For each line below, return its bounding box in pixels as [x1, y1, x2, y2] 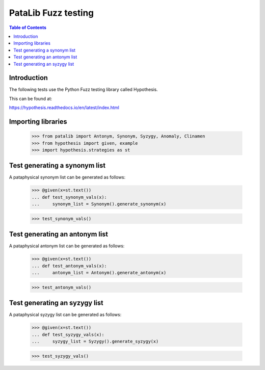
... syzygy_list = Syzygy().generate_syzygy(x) [31, 339, 159, 344]
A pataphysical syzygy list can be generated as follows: [9, 312, 122, 317]
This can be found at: [9, 96, 53, 102]
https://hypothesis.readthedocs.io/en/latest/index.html [9, 105, 120, 110]
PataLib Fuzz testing [9, 7, 94, 18]
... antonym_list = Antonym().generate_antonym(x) [31, 270, 166, 276]
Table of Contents [9, 25, 47, 30]
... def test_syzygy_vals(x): [31, 332, 105, 337]
